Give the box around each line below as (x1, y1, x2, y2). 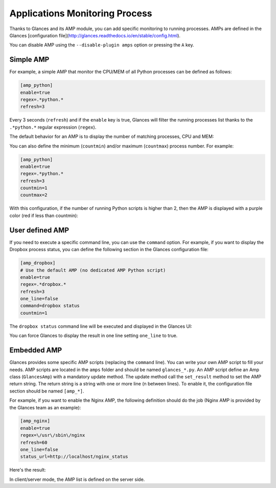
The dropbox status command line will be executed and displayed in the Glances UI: (9, 323, 193, 329)
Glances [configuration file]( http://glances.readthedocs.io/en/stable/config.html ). (9, 32, 181, 38)
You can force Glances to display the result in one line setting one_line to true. (9, 332, 178, 339)
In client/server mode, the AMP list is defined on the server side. (9, 476, 145, 482)
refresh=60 (20, 440, 48, 445)
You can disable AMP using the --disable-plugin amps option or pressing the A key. (9, 42, 194, 48)
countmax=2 (20, 192, 48, 198)
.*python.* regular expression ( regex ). (9, 124, 97, 130)
